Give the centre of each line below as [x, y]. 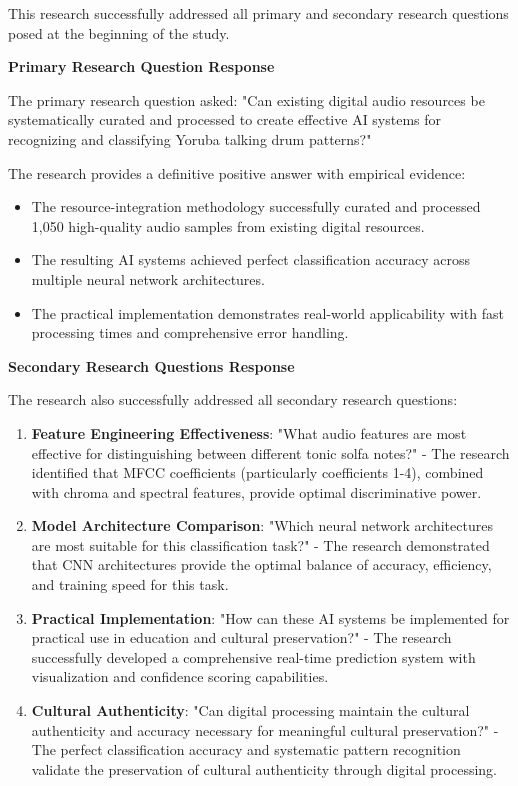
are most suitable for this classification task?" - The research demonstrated [260, 544]
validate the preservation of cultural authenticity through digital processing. [264, 768]
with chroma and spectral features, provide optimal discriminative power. [256, 491]
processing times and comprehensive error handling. [190, 332]
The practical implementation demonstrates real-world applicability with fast [267, 312]
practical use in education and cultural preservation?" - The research [241, 637]
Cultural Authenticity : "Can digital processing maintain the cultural [250, 710]
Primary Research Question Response [141, 66]
